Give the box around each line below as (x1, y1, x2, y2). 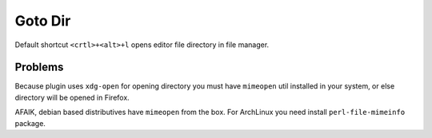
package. (14, 118, 46, 128)
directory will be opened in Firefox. (14, 93, 130, 102)
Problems (14, 61, 64, 74)
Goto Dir (14, 12, 71, 30)
